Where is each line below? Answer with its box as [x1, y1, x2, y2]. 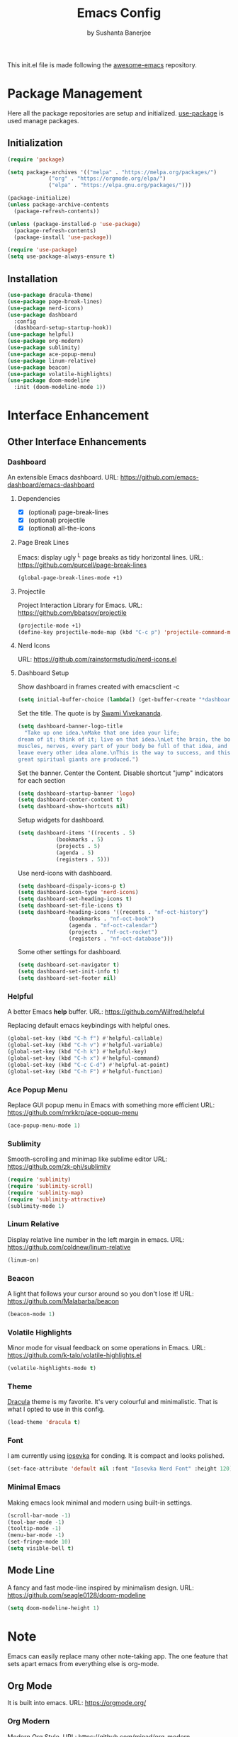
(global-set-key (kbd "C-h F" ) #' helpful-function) [7, 1068, 163, 1075]
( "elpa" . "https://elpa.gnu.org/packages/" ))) [48, 182, 192, 189]
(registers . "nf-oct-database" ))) [68, 935, 174, 942]
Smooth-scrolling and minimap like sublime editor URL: [7, 1155, 168, 1163]
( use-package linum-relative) [7, 357, 97, 364]
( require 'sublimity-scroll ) [7, 1182, 93, 1189]
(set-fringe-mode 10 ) [7, 1539, 72, 1546]
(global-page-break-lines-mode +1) [17, 574, 123, 582]
